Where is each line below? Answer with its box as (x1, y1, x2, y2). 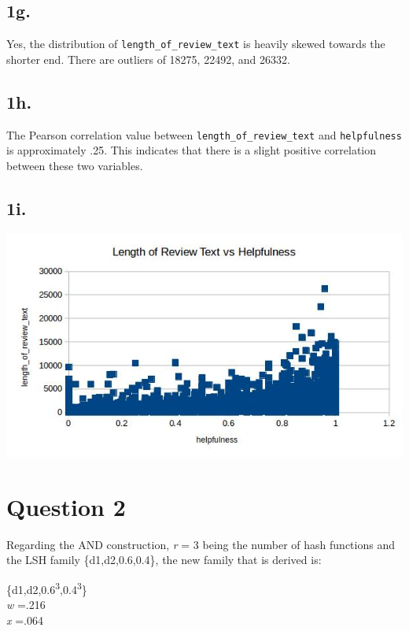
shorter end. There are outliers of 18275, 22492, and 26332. (6, 50, 290, 67)
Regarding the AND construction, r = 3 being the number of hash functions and (6, 536, 395, 552)
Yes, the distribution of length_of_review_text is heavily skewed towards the (6, 35, 385, 52)
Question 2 (6, 490, 126, 522)
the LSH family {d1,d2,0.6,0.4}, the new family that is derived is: (6, 551, 322, 568)
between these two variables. (6, 157, 143, 173)
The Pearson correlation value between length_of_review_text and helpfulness (6, 126, 402, 143)
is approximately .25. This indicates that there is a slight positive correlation (6, 142, 377, 158)
